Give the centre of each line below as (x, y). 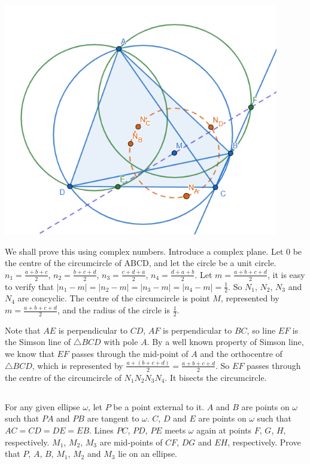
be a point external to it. (159, 406)
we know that (30, 354)
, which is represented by (77, 365)
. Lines (101, 430)
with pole (121, 342)
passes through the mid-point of (130, 354)
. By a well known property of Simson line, (225, 342)
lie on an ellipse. (148, 454)
